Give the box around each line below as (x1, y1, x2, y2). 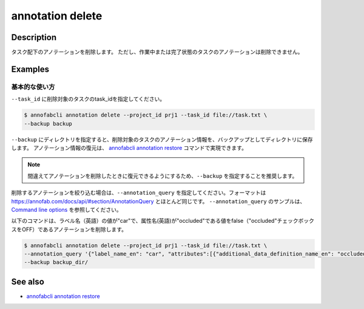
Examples (11, 64, 50, 74)
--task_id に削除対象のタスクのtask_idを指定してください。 (11, 95, 166, 103)
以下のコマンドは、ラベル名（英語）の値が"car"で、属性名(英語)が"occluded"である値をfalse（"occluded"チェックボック (11, 217, 315, 225)
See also (11, 276, 45, 287)
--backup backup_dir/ (24, 259, 89, 266)
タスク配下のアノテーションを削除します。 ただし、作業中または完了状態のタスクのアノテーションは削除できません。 (11, 49, 303, 56)
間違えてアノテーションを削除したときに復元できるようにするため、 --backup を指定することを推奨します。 (27, 172, 298, 179)
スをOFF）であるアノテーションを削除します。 (11, 225, 127, 233)
